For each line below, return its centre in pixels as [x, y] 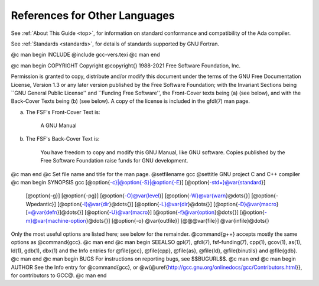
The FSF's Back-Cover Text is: [63, 139]
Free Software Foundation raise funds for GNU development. [114, 161]
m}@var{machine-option [56, 220]
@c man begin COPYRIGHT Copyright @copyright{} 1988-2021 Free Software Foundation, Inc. [126, 66]
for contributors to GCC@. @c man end [59, 275]
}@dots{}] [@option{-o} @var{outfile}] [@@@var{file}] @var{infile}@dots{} [178, 220]
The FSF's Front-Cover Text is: [63, 112]
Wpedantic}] [41, 204]
